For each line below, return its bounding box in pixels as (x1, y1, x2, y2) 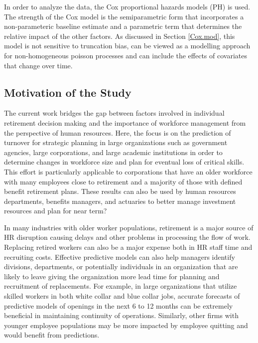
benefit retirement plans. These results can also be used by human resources (4, 186, 236, 196)
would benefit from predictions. (4, 330, 100, 340)
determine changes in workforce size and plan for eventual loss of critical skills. (4, 157, 245, 167)
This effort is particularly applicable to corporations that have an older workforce (4, 166, 253, 176)
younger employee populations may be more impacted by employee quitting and (4, 320, 248, 330)
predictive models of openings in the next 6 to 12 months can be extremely (4, 300, 233, 311)
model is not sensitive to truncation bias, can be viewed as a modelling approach (4, 40, 251, 51)
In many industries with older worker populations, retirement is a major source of (4, 222, 254, 232)
